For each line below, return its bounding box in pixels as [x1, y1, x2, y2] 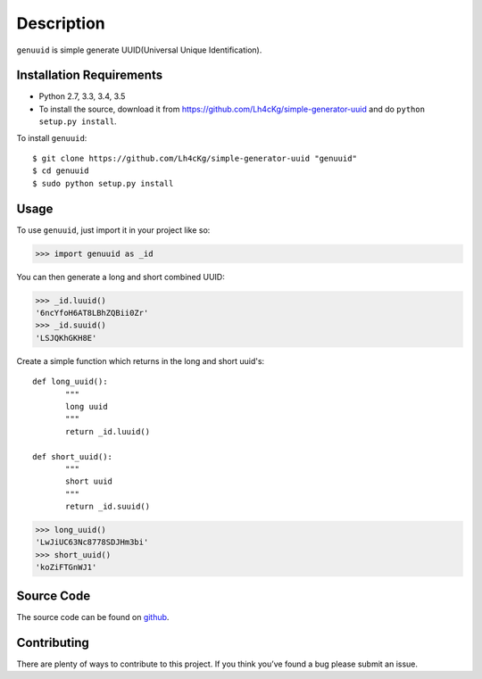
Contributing [16, 634, 89, 650]
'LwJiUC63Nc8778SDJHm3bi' [35, 537, 149, 548]
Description [16, 13, 106, 33]
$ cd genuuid [32, 166, 89, 176]
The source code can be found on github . [16, 611, 170, 622]
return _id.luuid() [65, 426, 151, 436]
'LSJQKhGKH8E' [35, 333, 97, 343]
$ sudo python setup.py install [32, 178, 174, 188]
